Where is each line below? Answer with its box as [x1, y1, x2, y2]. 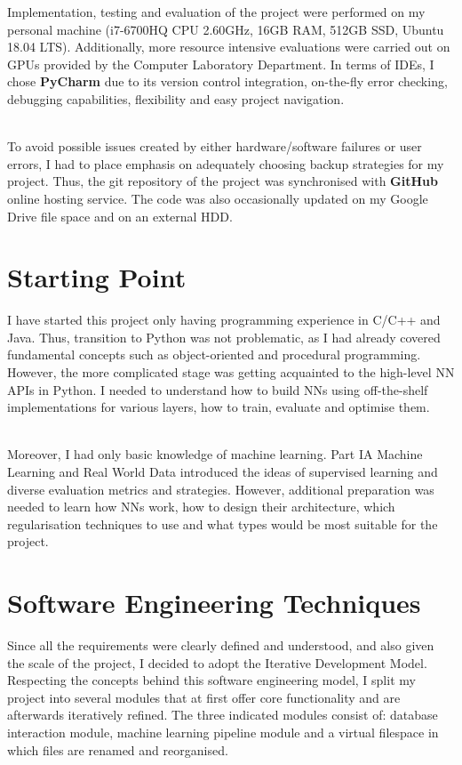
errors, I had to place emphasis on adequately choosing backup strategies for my [7, 154, 444, 173]
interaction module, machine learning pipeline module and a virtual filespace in [7, 723, 439, 742]
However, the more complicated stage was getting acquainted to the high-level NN [7, 363, 455, 382]
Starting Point [7, 259, 187, 295]
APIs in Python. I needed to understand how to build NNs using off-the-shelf [7, 380, 428, 399]
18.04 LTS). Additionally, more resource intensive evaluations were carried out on [7, 37, 450, 56]
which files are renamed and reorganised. [7, 740, 228, 759]
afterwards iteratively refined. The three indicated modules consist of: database [7, 705, 438, 724]
